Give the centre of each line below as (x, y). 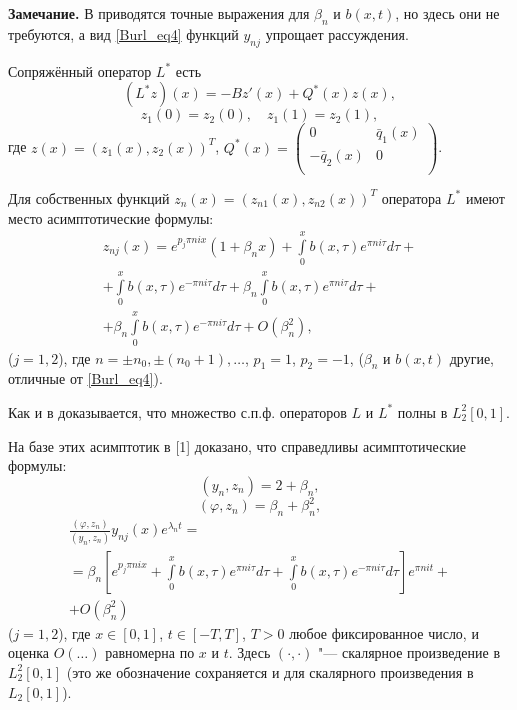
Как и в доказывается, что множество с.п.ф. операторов (177, 411)
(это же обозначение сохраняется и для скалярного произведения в (270, 671)
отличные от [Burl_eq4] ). (85, 378)
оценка (29, 652)
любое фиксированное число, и (384, 632)
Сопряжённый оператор (80, 70)
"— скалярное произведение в (409, 652)
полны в (422, 411)
